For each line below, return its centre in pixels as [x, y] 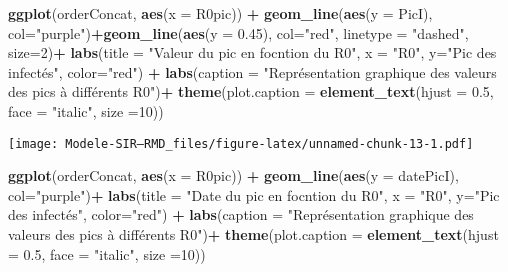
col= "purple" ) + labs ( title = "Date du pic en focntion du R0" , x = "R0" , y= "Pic [254, 194]
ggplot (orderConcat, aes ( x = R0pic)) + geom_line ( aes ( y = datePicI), [233, 175]
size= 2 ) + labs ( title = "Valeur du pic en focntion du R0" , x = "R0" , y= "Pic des [252, 52]
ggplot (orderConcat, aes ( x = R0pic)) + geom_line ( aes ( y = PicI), [220, 13]
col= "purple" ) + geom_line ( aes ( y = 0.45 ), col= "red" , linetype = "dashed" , [238, 32]
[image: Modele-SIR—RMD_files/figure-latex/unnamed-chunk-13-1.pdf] [241, 143]
